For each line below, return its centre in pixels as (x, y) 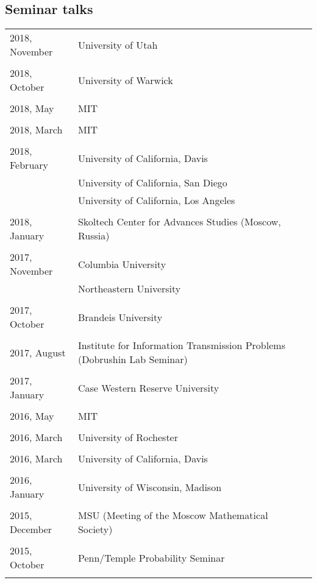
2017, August (38, 352)
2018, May (32, 108)
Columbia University (122, 264)
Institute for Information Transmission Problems (181, 345)
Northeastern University (129, 289)
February (29, 165)
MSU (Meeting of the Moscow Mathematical (173, 515)
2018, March (36, 130)
